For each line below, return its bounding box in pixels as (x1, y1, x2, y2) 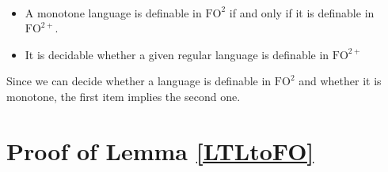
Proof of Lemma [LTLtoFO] (6, 134, 314, 166)
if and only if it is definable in (229, 4, 375, 21)
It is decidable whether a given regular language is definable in (25, 46, 329, 62)
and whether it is (299, 73, 382, 89)
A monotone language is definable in (25, 4, 202, 21)
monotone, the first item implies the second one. (6, 88, 241, 104)
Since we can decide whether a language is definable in (6, 73, 272, 89)
